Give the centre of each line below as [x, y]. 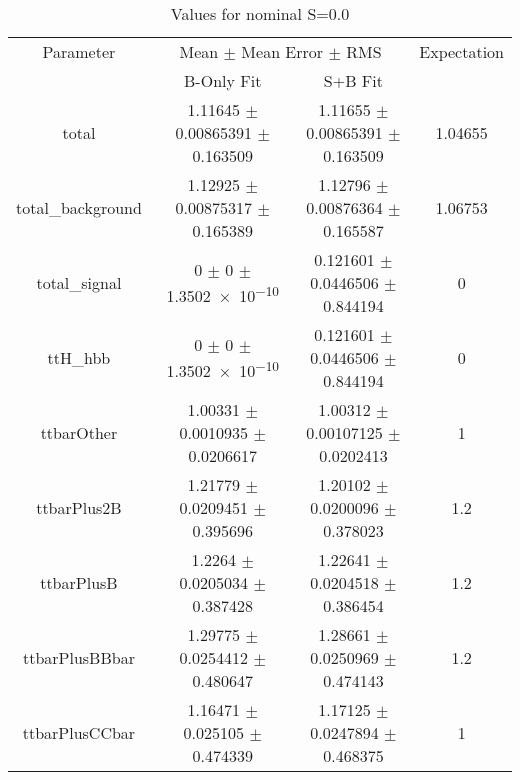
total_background [79, 207]
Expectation [461, 51]
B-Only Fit [223, 80]
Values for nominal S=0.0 [260, 13]
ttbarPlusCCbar [79, 732]
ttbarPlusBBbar [78, 657]
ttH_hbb [79, 357]
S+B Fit [353, 80]
